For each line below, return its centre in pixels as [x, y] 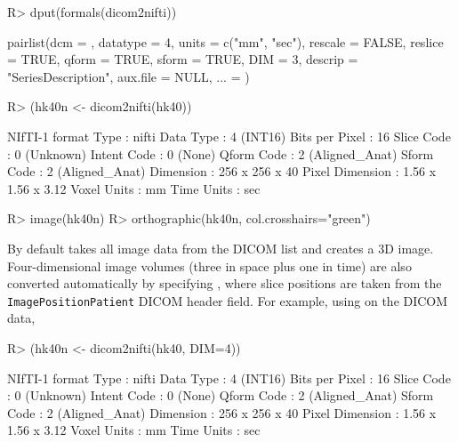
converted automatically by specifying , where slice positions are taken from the [225, 283]
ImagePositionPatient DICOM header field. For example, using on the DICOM [228, 300]
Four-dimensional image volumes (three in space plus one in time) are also [209, 265]
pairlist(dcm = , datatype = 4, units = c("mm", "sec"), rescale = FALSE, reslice [225, 41]
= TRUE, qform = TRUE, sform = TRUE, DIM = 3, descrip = [183, 59]
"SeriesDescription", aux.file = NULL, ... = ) [129, 76]
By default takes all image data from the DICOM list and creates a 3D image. [221, 248]
